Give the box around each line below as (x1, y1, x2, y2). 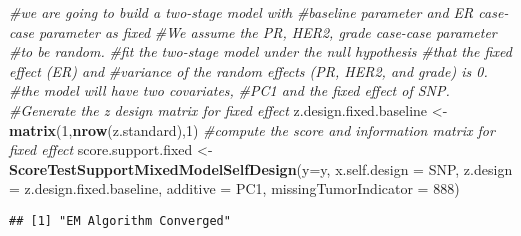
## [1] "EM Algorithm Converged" (9, 213, 231, 228)
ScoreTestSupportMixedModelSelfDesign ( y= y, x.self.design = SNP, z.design (9, 158, 513, 179)
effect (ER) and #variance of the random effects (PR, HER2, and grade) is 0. (9, 60, 488, 81)
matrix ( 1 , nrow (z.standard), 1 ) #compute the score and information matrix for (9, 119, 495, 140)
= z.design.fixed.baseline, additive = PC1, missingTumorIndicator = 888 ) (9, 178, 460, 199)
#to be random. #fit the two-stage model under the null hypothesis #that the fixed (9, 41, 512, 62)
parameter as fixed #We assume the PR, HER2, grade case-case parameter (39, 21, 497, 42)
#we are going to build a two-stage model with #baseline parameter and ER (9, 2, 474, 22)
